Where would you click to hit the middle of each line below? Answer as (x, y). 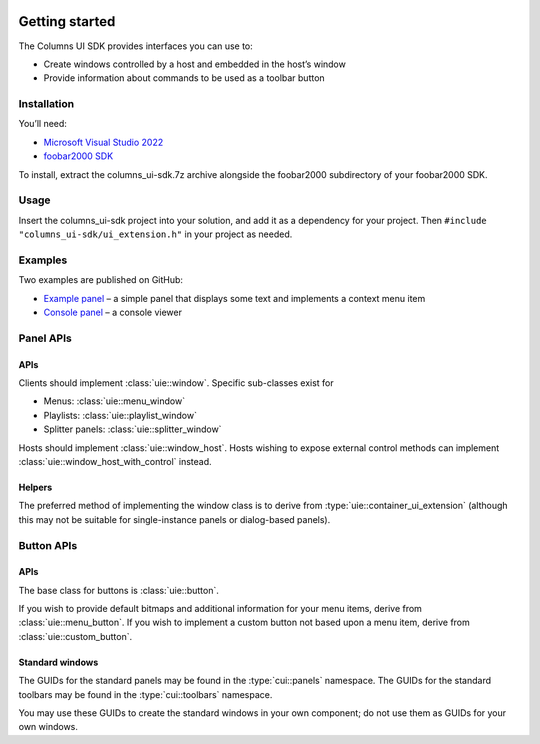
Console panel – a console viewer (112, 312)
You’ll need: (42, 124)
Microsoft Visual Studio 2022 (103, 142)
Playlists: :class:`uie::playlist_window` (120, 415)
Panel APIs (45, 338)
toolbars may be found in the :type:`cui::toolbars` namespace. (145, 694)
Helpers (35, 487)
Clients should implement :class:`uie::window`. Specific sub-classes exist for (176, 383)
